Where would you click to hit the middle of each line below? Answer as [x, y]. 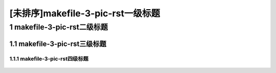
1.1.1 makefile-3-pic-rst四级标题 [49, 59]
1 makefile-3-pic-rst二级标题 [59, 27]
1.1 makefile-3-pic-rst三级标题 [58, 44]
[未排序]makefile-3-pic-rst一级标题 [85, 13]
